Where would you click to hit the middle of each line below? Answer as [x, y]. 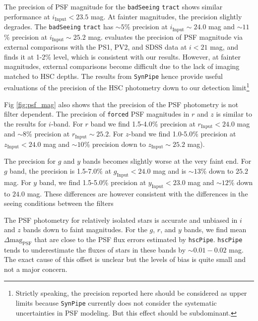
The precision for [30, 161]
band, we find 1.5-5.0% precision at [93, 182]
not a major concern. [36, 269]
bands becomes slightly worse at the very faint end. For [167, 161]
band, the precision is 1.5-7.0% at [61, 170]
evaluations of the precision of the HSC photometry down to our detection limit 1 [127, 87]
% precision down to [115, 144]
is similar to [234, 114]
